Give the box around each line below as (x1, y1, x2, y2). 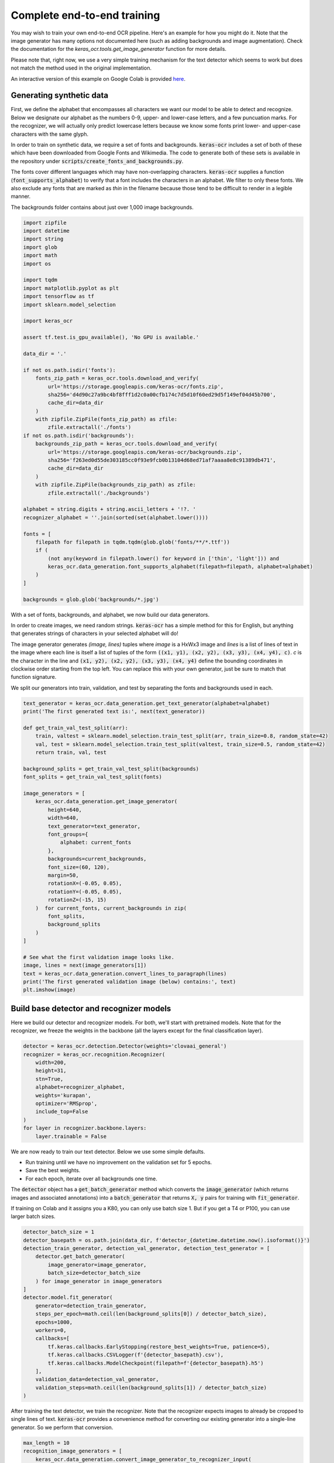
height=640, (47, 806, 82, 813)
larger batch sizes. (11, 1213, 56, 1220)
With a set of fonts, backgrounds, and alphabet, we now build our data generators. (11, 611, 210, 618)
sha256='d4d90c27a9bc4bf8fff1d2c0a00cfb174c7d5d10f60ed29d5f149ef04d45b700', (47, 391, 276, 398)
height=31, (35, 1067, 67, 1074)
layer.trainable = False (35, 1133, 107, 1139)
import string (23, 236, 64, 242)
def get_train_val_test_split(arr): (23, 724, 129, 731)
